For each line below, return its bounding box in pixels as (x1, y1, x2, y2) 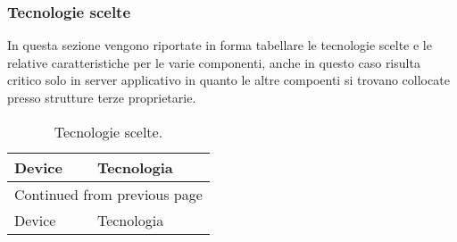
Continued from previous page (14, 183, 203, 204)
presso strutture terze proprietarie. (7, 88, 196, 106)
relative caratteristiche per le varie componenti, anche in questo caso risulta (7, 53, 420, 71)
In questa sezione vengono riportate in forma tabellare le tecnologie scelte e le (7, 36, 432, 54)
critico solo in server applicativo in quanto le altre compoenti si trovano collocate (7, 71, 450, 89)
